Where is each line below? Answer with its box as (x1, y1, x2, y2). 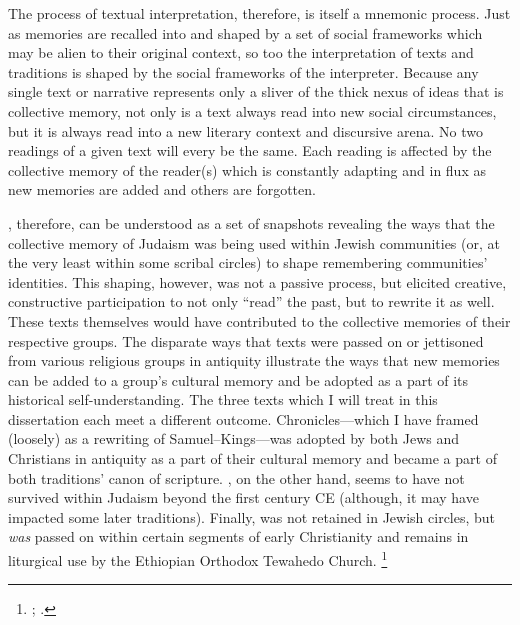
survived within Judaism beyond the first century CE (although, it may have (8, 487, 479, 508)
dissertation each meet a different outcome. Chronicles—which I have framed (8, 408, 479, 429)
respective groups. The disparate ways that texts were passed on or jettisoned (8, 330, 484, 351)
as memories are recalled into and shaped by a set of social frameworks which (8, 22, 483, 43)
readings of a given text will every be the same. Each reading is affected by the (8, 140, 492, 161)
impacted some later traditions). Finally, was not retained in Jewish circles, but (8, 506, 496, 527)
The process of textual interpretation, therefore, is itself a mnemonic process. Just (8, 3, 511, 23)
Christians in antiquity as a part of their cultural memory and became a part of (8, 448, 497, 469)
